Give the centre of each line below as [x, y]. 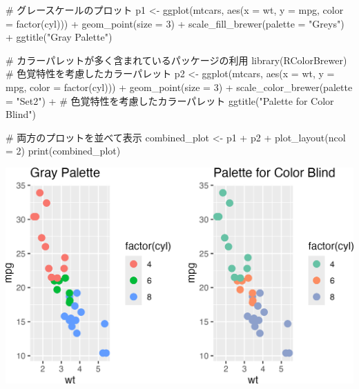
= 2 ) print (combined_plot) [63, 151]
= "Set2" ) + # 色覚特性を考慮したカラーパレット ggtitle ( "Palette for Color [170, 100]
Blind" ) [21, 114]
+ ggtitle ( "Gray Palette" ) [59, 37]
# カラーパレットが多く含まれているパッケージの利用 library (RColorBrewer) [176, 60]
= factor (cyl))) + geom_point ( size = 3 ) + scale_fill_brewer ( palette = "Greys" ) [175, 23]
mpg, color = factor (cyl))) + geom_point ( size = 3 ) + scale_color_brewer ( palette [179, 87]
